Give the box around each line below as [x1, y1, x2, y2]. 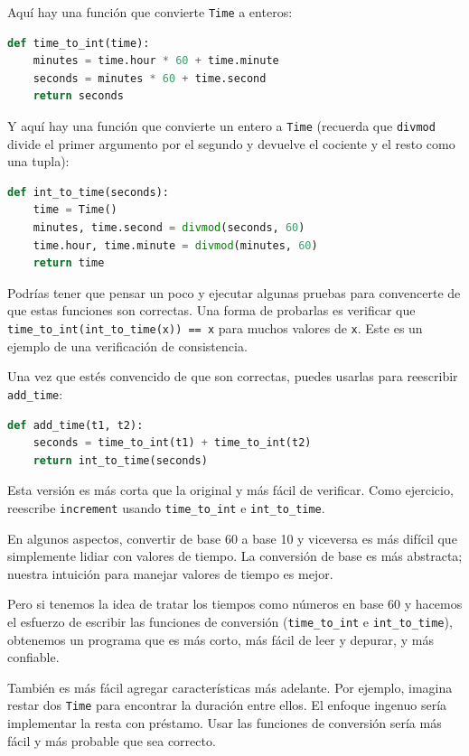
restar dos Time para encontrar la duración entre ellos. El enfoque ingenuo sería [7, 695, 447, 714]
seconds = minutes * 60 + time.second [33, 71, 267, 85]
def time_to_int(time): [7, 36, 150, 50]
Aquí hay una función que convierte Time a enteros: [7, 3, 293, 21]
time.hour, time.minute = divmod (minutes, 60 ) [33, 238, 318, 252]
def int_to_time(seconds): [7, 185, 169, 199]
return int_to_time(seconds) [33, 453, 208, 467]
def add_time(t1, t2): [7, 418, 144, 432]
